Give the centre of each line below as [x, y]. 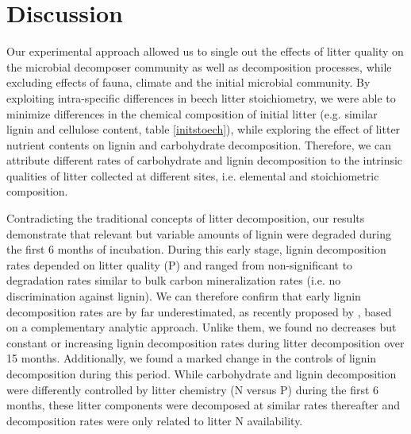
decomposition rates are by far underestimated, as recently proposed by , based [199, 311]
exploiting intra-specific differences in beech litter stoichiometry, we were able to [201, 97]
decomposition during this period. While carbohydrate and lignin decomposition [202, 374]
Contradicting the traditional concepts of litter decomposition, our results [186, 218]
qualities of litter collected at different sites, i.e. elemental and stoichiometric [193, 175]
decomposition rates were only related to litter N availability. [155, 420]
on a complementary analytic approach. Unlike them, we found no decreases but [202, 327]
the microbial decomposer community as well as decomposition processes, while [199, 66]
